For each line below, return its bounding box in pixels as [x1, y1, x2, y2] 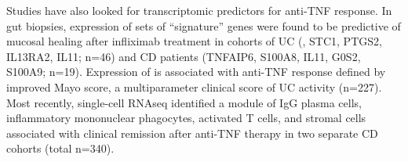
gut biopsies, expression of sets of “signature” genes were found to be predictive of [6, 17, 401, 34]
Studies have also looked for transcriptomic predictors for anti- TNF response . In [6, 2, 392, 18]
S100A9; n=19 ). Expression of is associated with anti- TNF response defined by [6, 63, 386, 80]
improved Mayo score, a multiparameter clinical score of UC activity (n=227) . [6, 78, 382, 95]
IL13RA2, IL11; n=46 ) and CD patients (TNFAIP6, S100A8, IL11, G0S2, [6, 48, 361, 64]
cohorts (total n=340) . [6, 140, 115, 157]
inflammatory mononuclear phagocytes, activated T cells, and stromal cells [6, 110, 366, 126]
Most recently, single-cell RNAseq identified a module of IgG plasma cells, [6, 94, 362, 110]
